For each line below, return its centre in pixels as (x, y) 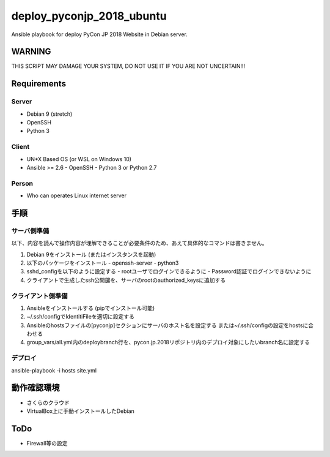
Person (22, 183)
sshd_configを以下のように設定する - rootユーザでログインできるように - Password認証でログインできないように (169, 271)
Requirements (39, 84)
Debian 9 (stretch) (50, 114)
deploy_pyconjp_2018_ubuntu (89, 16)
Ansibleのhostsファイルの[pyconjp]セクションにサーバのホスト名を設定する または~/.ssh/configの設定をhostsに (167, 325)
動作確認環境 (35, 388)
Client (20, 147)
